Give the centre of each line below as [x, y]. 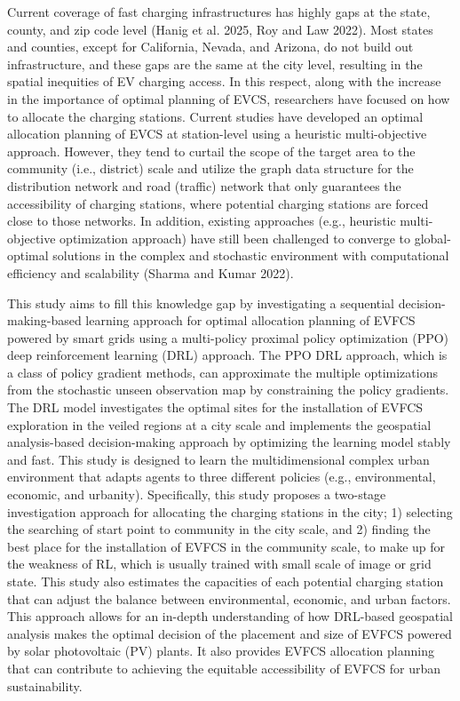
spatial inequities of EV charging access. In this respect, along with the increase [224, 81]
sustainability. [45, 685]
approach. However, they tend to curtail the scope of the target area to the [211, 151]
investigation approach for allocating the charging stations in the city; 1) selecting [230, 511]
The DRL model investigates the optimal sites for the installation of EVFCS [215, 407]
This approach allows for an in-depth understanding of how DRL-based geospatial [230, 616]
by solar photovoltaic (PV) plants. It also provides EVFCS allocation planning [221, 651]
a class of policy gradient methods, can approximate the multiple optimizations [222, 372]
